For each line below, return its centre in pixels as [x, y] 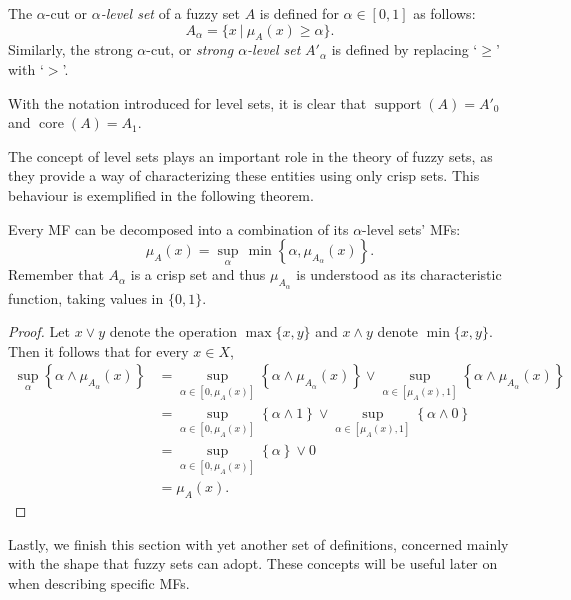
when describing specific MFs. [99, 582]
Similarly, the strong [70, 49]
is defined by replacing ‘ [404, 49]
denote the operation [173, 331]
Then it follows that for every [98, 350]
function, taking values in [86, 297]
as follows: [444, 13]
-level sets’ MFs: [411, 228]
